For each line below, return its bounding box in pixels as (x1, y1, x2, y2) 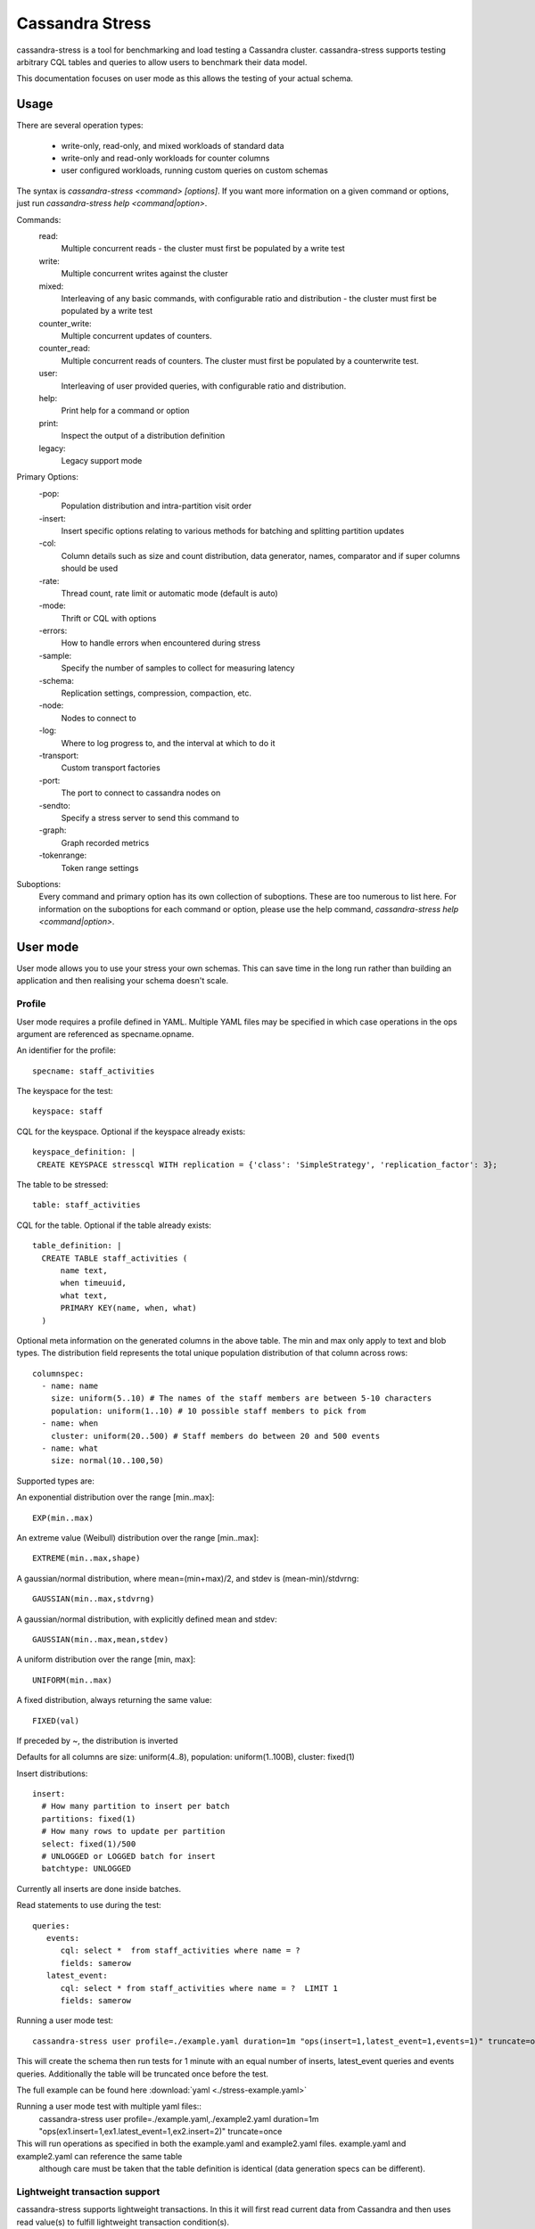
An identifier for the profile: (16, 1045, 116, 1056)
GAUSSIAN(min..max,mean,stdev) (32, 1634, 169, 1644)
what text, (60, 1290, 108, 1301)
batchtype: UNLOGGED (41, 1863, 132, 1874)
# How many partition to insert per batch (41, 1801, 231, 1812)
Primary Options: (16, 472, 79, 482)
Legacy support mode (61, 456, 143, 465)
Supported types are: (16, 1476, 95, 1486)
